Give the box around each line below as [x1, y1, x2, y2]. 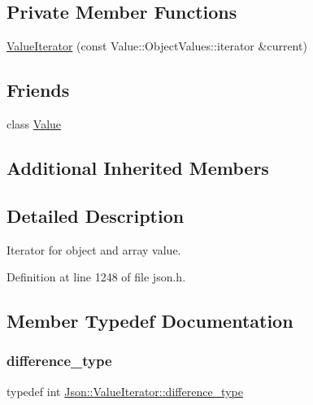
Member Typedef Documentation [7, 308, 293, 333]
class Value [7, 115, 62, 132]
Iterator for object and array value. [7, 241, 181, 258]
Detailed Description [7, 202, 185, 228]
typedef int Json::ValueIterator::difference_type [7, 382, 243, 399]
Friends [7, 77, 70, 102]
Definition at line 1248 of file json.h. [7, 268, 186, 285]
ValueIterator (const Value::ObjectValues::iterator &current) [7, 37, 307, 54]
